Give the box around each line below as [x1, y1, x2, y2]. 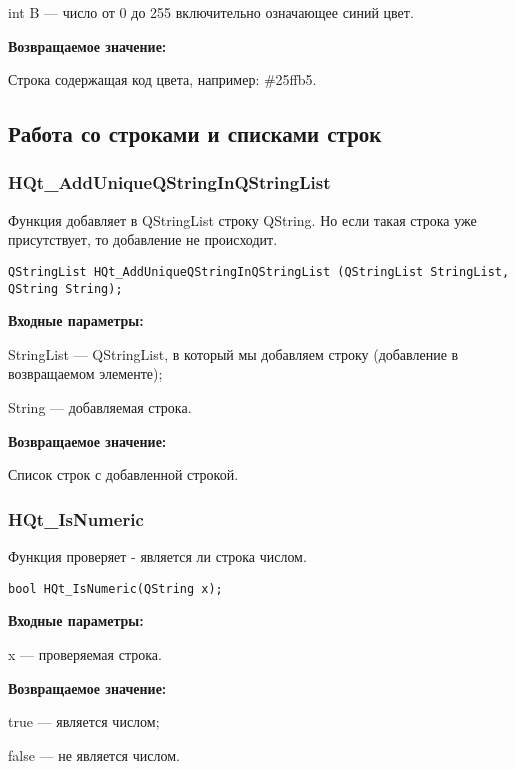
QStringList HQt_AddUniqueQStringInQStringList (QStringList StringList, [8, 264, 510, 279]
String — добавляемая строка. [8, 397, 192, 418]
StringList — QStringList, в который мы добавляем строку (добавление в [8, 343, 459, 364]
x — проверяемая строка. [8, 643, 162, 664]
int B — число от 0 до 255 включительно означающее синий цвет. [8, 2, 414, 22]
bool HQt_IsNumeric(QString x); [8, 581, 223, 596]
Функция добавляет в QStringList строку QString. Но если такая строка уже [8, 209, 477, 230]
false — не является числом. [8, 744, 180, 765]
